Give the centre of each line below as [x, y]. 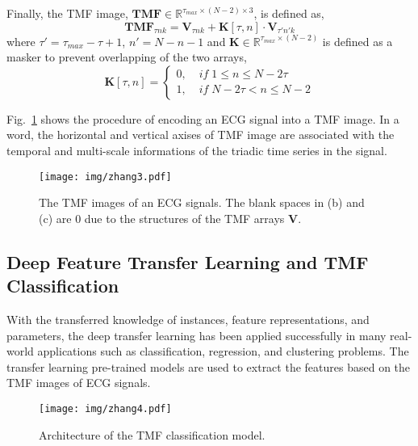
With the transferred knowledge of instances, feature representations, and [188, 319]
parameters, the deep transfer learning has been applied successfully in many [196, 335]
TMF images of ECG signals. [79, 383]
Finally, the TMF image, [67, 13]
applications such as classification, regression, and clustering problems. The [223, 351]
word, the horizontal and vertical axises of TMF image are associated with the [201, 135]
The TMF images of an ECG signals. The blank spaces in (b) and [202, 202]
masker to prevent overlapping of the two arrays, [127, 57]
